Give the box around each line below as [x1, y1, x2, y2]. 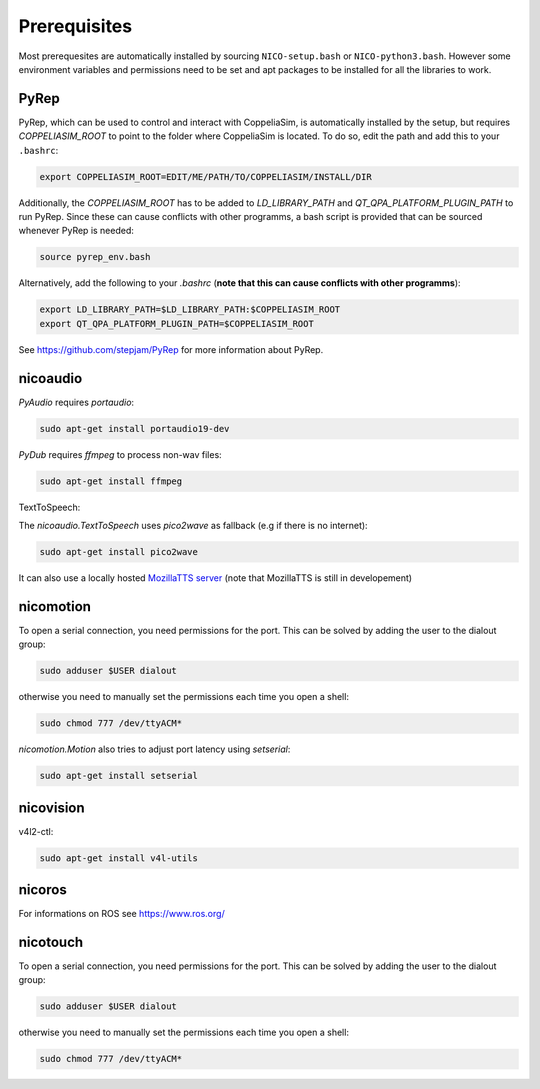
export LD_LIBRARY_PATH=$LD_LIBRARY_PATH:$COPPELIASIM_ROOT [39, 304, 341, 315]
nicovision [18, 799, 85, 816]
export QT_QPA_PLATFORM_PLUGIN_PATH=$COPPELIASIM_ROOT [39, 318, 314, 329]
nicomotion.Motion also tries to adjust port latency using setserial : [18, 743, 291, 755]
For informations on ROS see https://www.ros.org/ [18, 908, 225, 920]
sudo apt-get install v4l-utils [39, 852, 199, 864]
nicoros [18, 881, 67, 899]
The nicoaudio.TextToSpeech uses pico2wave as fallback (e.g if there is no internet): [18, 519, 369, 531]
